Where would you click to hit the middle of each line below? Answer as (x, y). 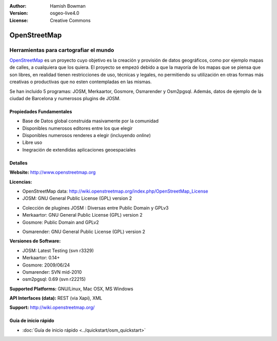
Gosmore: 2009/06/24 (46, 265)
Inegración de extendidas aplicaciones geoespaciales (79, 149)
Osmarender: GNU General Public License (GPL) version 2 (84, 232)
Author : (18, 6)
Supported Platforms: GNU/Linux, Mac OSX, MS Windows (71, 289)
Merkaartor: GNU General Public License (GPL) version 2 (83, 215)
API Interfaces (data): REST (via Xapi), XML (56, 298)
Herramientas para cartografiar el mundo (62, 50)
